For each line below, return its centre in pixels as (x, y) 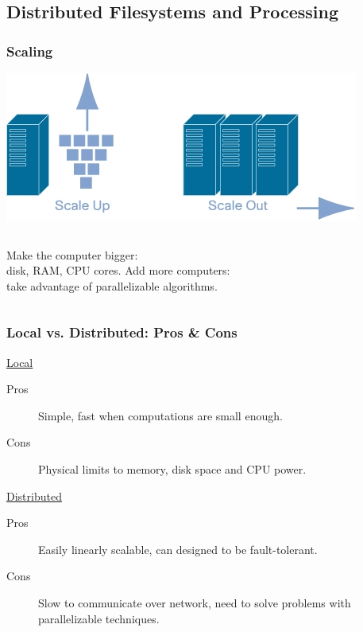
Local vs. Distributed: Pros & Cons (122, 332)
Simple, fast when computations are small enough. (160, 415)
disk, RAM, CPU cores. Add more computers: (118, 270)
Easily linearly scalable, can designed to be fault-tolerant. (178, 549)
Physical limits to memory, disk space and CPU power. (172, 468)
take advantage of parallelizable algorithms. (112, 285)
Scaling (30, 51)
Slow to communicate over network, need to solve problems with (195, 602)
